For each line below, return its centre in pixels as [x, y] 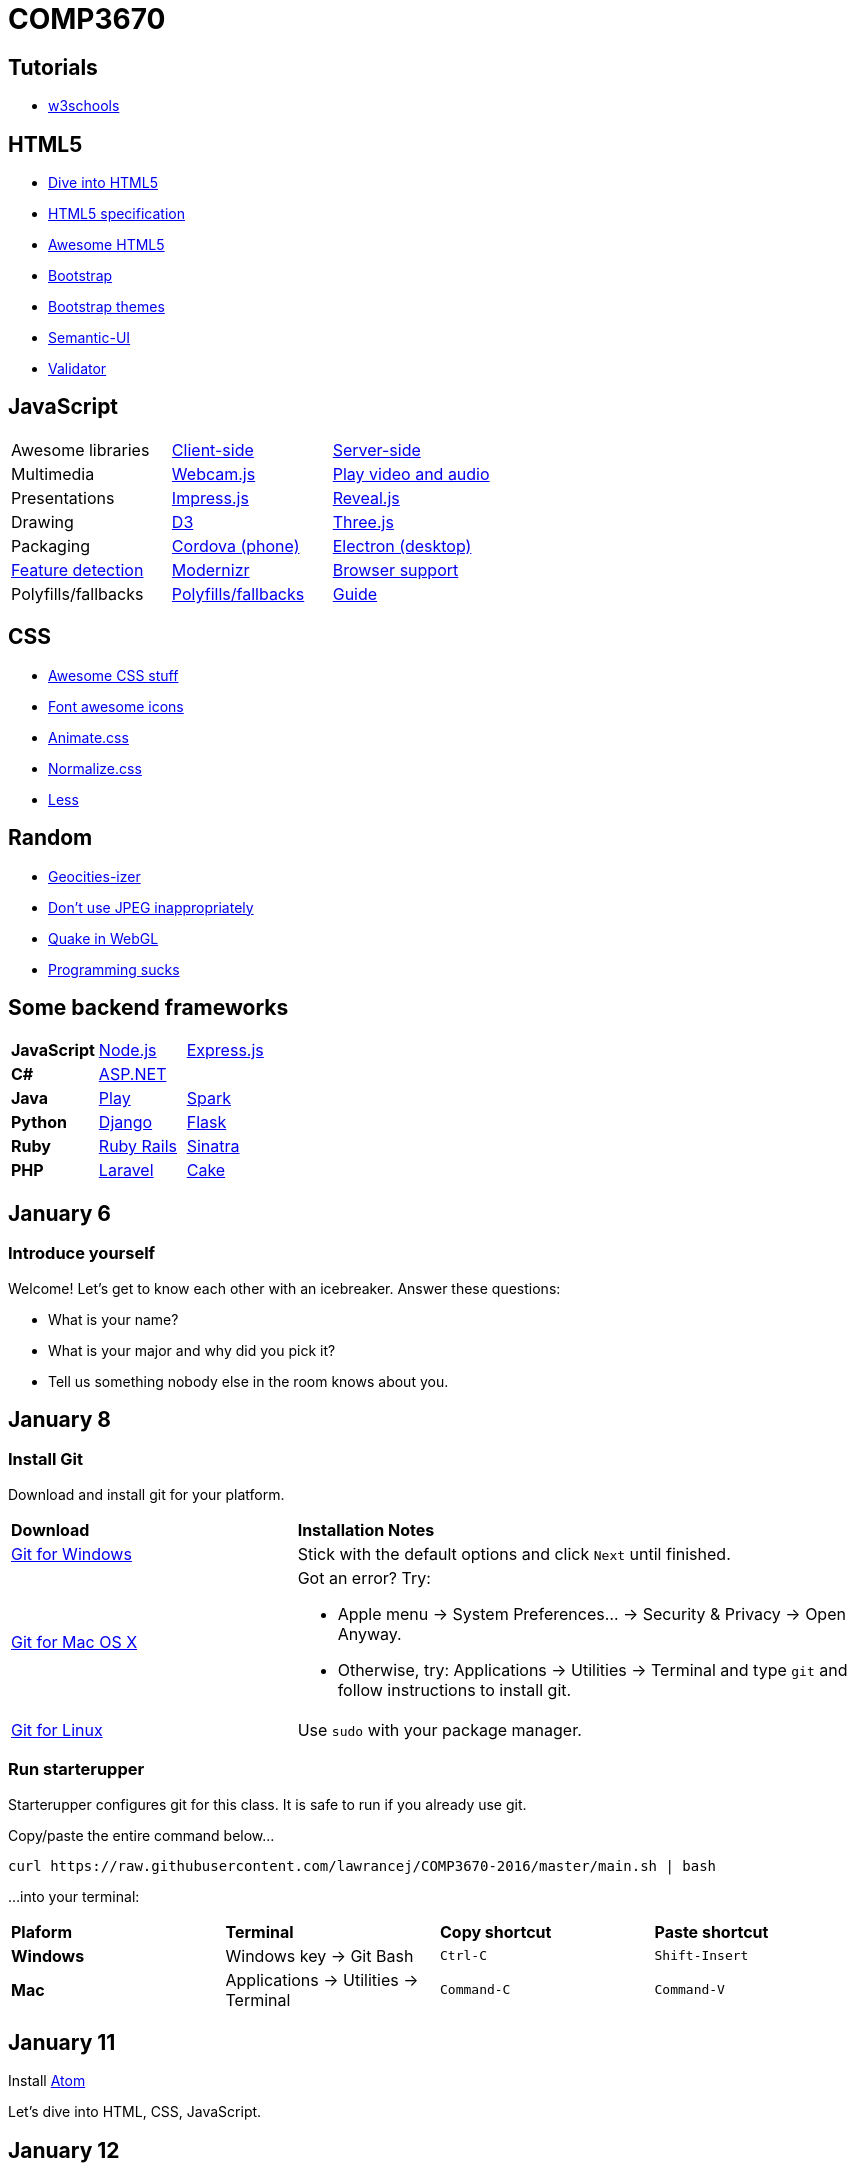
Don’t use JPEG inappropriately [151, 907]
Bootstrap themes [106, 307]
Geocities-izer [94, 876]
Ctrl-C [463, 1956]
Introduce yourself [82, 1253]
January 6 [59, 1213]
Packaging [51, 545]
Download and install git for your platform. [146, 1494]
